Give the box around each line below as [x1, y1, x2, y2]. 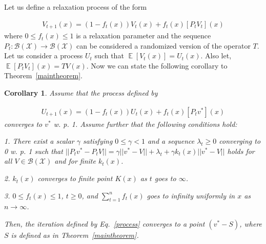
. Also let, [200, 50, 232, 61]
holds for [227, 145, 255, 156]
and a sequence [147, 136, 195, 146]
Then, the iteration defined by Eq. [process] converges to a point [4, 218, 205, 229]
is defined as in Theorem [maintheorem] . [11, 230, 139, 240]
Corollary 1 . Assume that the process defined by [4, 87, 158, 98]
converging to [219, 136, 261, 146]
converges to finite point [37, 173, 113, 184]
